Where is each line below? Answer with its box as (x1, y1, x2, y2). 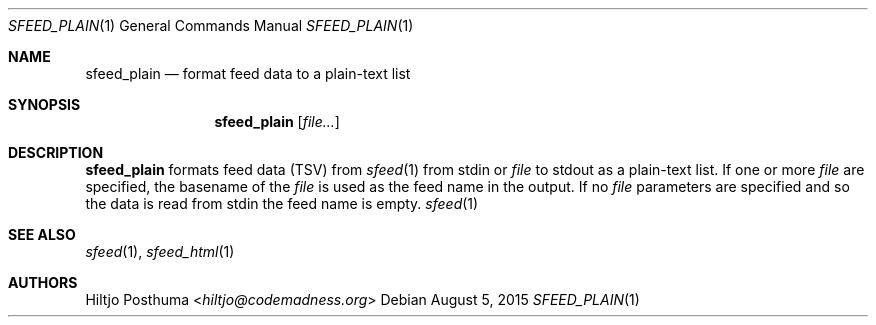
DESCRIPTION (8, 144, 104, 161)
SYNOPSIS (8, 96, 81, 113)
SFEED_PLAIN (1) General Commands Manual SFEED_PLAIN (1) (8, 17, 414, 34)
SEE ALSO (8, 226, 76, 243)
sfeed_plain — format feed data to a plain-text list (85, 65, 411, 82)
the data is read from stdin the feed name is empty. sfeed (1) (85, 195, 479, 212)
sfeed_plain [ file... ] (214, 113, 340, 130)
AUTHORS (8, 274, 78, 291)
